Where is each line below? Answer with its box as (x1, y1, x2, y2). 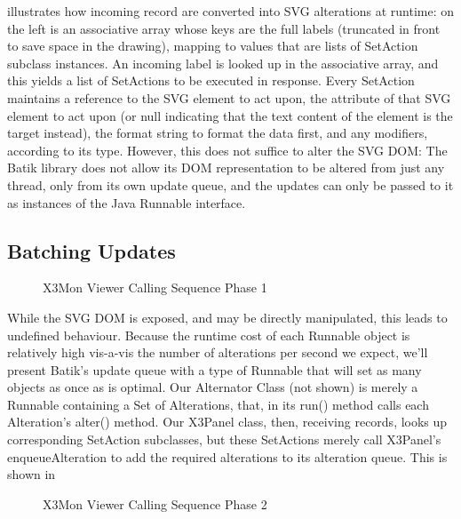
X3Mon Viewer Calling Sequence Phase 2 (43, 494, 267, 513)
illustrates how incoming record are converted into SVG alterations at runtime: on (7, 2, 455, 20)
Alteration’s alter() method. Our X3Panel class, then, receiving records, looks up (7, 412, 448, 431)
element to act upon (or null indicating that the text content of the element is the (7, 106, 453, 124)
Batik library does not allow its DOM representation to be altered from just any (7, 158, 445, 177)
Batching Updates (7, 236, 176, 264)
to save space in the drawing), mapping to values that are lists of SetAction (7, 36, 418, 55)
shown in (7, 465, 56, 483)
